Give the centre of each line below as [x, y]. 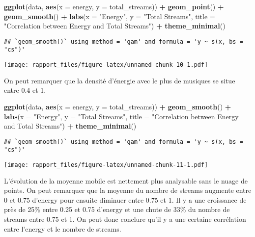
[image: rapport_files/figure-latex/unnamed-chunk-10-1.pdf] [106, 65]
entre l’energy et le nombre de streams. [63, 228]
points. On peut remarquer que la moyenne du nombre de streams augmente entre [128, 190]
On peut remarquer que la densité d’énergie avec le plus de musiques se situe [120, 80]
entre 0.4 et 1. [25, 90]
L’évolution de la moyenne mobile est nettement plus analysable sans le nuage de [126, 180]
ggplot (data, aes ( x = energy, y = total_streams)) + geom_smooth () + [118, 106]
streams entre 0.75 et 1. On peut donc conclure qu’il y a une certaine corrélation [125, 219]
